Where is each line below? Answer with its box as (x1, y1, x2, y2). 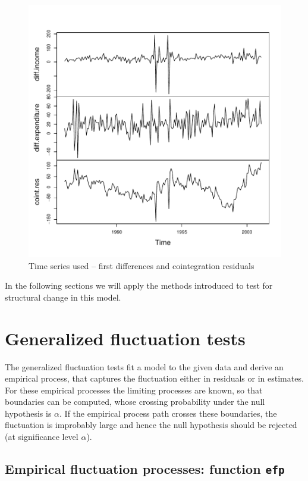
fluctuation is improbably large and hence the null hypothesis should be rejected (5, 418, 297, 431)
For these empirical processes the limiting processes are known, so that (5, 383, 263, 396)
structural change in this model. (5, 291, 121, 303)
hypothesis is (5, 407, 52, 419)
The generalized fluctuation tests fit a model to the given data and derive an (5, 360, 284, 373)
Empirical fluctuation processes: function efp (5, 460, 285, 478)
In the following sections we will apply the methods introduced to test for (5, 279, 273, 292)
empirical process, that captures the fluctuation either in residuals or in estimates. (5, 372, 304, 385)
